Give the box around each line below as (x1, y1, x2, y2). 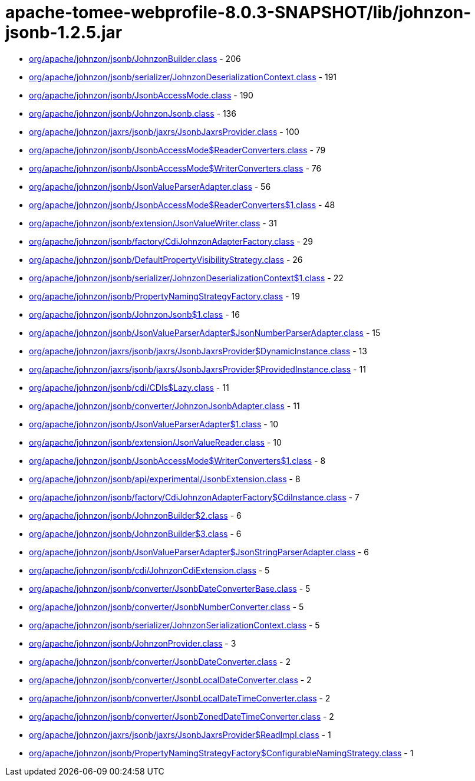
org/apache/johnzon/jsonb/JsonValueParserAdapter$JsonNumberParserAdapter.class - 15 (29, 327, 381, 338)
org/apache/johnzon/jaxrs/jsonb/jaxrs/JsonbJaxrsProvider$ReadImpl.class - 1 (29, 729, 331, 740)
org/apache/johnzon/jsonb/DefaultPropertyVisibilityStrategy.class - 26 (29, 254, 303, 265)
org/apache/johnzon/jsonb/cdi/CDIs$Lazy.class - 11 (29, 382, 229, 393)
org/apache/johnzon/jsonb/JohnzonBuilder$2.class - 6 (29, 510, 242, 520)
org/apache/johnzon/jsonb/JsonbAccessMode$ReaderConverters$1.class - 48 (29, 199, 335, 210)
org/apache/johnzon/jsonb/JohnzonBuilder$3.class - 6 (29, 528, 242, 539)
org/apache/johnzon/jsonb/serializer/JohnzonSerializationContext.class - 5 (29, 619, 320, 630)
